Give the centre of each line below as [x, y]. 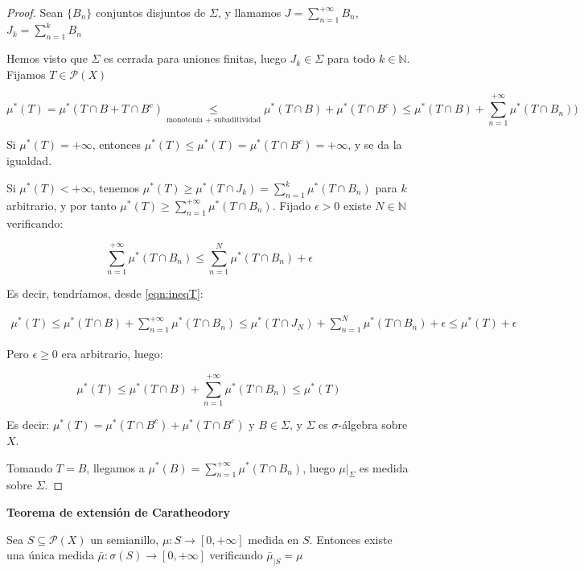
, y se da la [375, 144]
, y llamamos [249, 12]
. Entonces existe [351, 539]
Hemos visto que [47, 58]
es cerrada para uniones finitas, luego [195, 58]
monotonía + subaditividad [214, 120]
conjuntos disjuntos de [150, 12]
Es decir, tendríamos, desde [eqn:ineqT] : [105, 293]
